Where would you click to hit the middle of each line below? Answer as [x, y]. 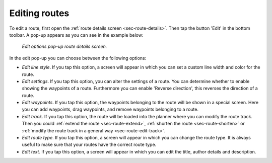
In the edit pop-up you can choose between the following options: [78, 58]
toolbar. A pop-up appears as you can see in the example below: [76, 35]
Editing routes [39, 13]
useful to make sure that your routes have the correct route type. [89, 145]
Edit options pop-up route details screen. [64, 47]
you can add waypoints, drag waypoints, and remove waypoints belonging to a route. [110, 109]
